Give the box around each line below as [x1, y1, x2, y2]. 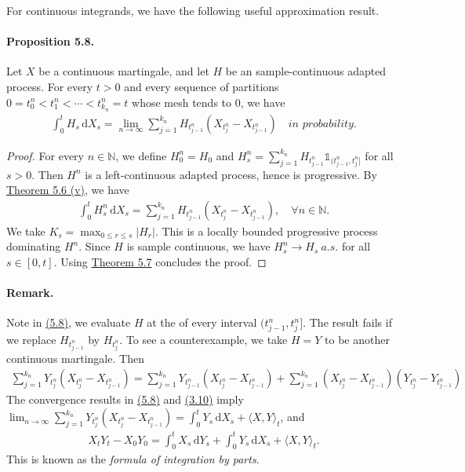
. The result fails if [303, 314, 392, 331]
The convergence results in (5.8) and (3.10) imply [6, 391, 244, 408]
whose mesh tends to [132, 93, 232, 110]
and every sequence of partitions [124, 78, 279, 94]
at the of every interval [147, 314, 257, 331]
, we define [115, 147, 167, 163]
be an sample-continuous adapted [225, 63, 387, 79]
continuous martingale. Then [6, 349, 144, 366]
